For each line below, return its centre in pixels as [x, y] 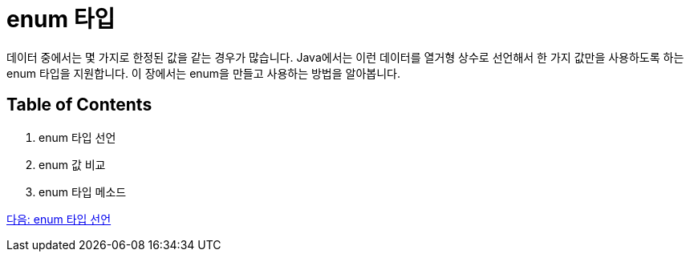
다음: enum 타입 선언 [59, 219]
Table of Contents [79, 105]
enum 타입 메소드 [83, 191]
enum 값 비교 [72, 164]
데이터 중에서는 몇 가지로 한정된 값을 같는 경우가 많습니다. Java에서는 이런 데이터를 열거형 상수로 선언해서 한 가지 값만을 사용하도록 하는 [345, 57]
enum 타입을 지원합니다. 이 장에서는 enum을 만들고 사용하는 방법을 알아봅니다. [203, 73]
